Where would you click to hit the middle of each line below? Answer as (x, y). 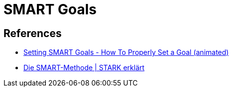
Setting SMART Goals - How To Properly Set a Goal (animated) (126, 52)
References (33, 33)
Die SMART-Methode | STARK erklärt (84, 68)
